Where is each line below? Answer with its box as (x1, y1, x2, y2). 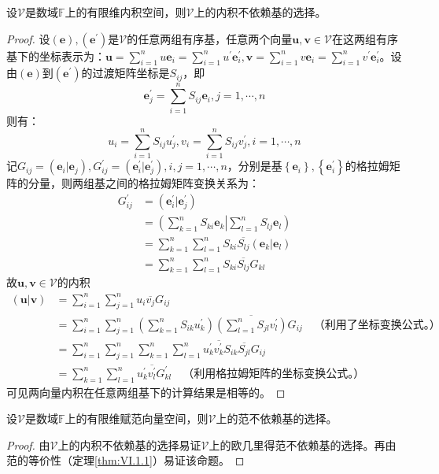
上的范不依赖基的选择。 (216, 410, 338, 427)
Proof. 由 (6, 436, 50, 453)
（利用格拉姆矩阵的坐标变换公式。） (183, 368, 365, 380)
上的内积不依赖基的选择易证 (57, 436, 201, 453)
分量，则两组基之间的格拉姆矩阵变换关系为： (28, 175, 260, 191)
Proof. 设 (6, 30, 50, 46)
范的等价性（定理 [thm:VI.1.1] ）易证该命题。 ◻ (6, 452, 245, 468)
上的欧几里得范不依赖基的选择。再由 (208, 436, 397, 453)
